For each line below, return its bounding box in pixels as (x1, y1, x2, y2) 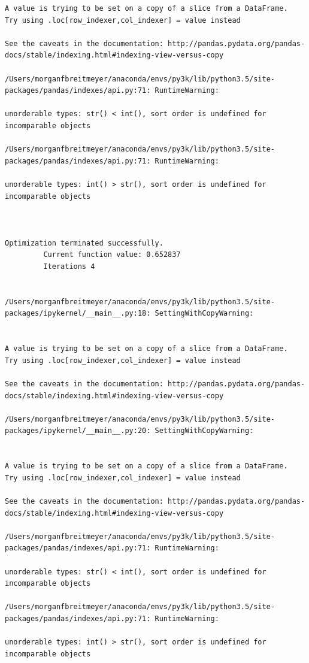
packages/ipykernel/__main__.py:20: (5, 426, 151, 435)
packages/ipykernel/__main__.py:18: (5, 309, 151, 318)
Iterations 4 (43, 262, 95, 271)
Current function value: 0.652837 (43, 250, 181, 259)
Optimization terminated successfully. (5, 238, 163, 247)
